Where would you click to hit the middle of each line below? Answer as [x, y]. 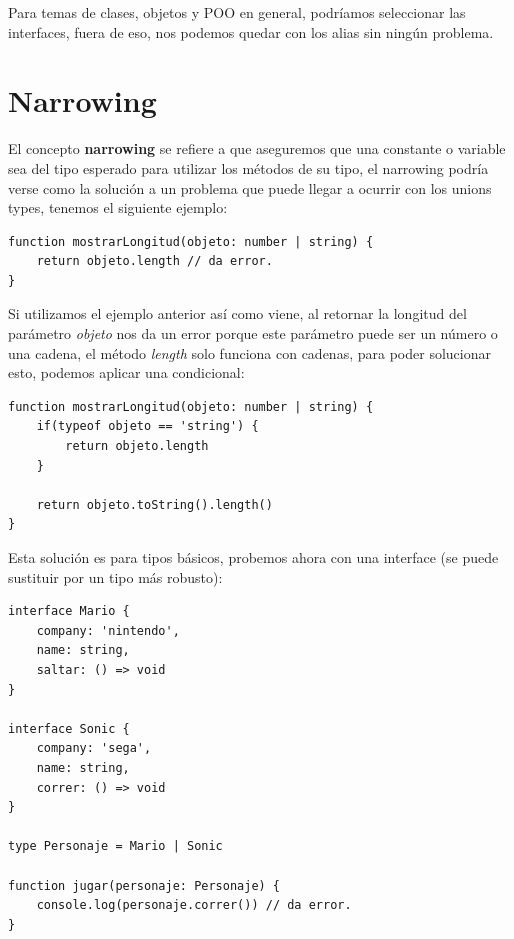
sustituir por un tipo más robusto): [115, 576]
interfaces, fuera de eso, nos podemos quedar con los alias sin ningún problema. [251, 31]
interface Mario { [69, 611]
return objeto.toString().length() [154, 504]
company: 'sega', [94, 748]
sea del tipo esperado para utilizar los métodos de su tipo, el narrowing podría [248, 167]
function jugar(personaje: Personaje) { [144, 885]
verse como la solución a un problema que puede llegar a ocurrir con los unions [250, 187]
